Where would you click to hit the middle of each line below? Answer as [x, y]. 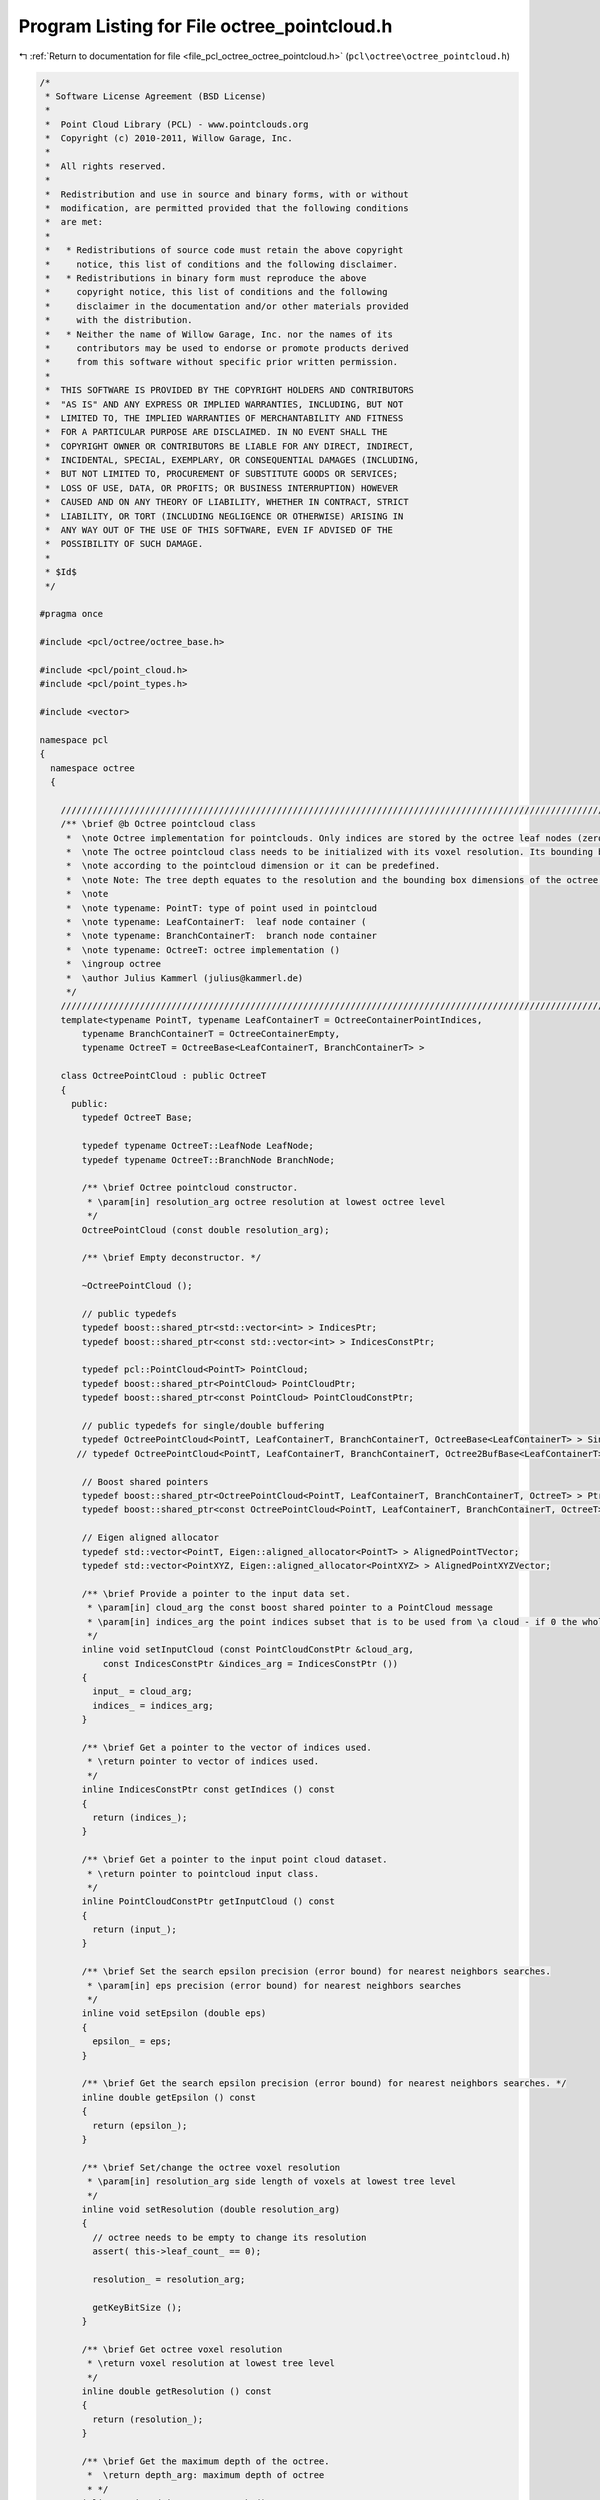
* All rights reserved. [106, 166]
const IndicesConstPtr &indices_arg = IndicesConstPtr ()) [250, 1663]
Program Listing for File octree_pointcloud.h [205, 26]
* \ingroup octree [113, 964]
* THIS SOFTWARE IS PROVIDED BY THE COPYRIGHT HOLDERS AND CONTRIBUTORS [230, 390]
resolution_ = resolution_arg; [168, 2279]
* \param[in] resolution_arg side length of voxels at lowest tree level [271, 2181]
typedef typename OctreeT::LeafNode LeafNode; [197, 1146]
